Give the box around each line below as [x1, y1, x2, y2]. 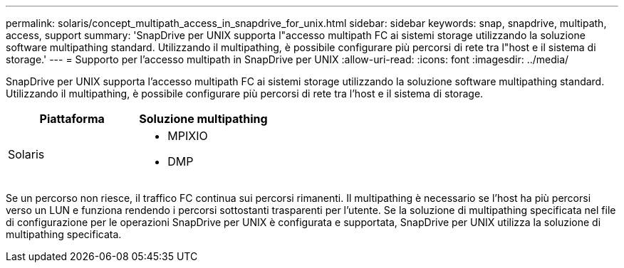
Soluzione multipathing [139, 112, 268, 126]
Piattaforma [39, 112, 105, 126]
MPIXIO [167, 129, 208, 143]
